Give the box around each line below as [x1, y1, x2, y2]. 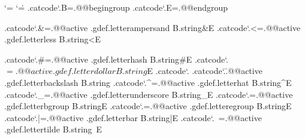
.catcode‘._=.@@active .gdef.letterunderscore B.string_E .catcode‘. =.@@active [4, 88, 293, 100]
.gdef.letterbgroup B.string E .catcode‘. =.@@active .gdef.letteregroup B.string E [4, 100, 292, 112]
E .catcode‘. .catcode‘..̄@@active [147, 64, 262, 77]
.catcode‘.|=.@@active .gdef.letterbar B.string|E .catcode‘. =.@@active [4, 111, 262, 123]
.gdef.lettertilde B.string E [4, 123, 102, 135]
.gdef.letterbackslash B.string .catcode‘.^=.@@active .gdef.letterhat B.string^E [4, 76, 292, 88]
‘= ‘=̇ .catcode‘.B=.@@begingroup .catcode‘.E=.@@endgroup [4, 1, 228, 13]
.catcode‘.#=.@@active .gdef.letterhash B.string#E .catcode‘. [4, 52, 228, 65]
